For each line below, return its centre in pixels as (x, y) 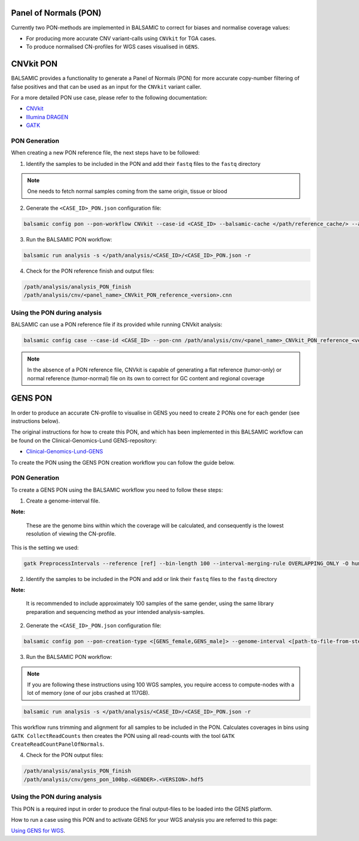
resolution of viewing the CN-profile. (71, 534)
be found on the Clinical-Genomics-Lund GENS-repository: (84, 440)
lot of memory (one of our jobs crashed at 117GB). (88, 693)
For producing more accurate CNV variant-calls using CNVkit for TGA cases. (121, 38)
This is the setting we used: (45, 547)
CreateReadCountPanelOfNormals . (58, 744)
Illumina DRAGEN (47, 117)
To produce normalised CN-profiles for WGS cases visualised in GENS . (113, 47)
